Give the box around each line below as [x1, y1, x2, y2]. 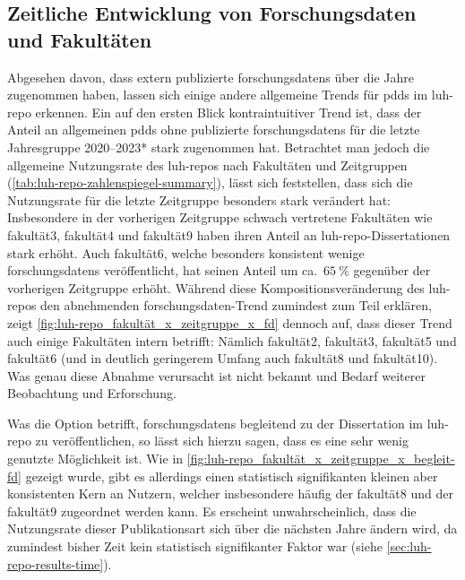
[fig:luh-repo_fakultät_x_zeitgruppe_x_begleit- [186, 449, 455, 468]
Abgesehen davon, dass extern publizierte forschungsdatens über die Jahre [7, 67, 414, 86]
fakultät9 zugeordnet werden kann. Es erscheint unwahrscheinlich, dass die [7, 501, 417, 520]
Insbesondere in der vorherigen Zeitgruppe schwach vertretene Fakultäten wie [7, 208, 433, 227]
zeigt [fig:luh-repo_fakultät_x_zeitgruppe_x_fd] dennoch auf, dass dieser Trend [7, 313, 452, 332]
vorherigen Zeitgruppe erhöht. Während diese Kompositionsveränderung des [7, 278, 425, 297]
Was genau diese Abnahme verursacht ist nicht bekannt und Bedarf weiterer [7, 366, 426, 385]
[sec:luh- [386, 537, 432, 556]
